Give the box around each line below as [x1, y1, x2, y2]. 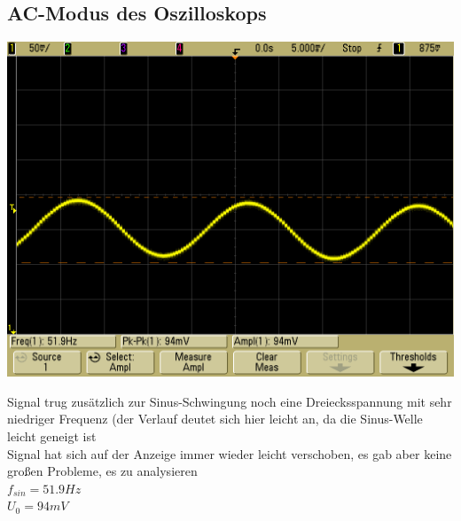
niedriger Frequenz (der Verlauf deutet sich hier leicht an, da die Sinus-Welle [7, 409, 423, 428]
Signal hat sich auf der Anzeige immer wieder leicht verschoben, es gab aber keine [7, 444, 452, 463]
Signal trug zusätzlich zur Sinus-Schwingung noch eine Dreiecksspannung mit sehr [7, 392, 452, 410]
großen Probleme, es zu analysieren [7, 462, 198, 480]
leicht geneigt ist [7, 426, 97, 445]
